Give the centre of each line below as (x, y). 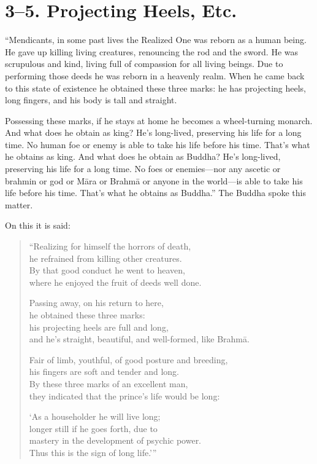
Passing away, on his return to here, (96, 303)
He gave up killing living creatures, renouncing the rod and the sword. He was (151, 51)
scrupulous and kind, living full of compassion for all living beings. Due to (144, 64)
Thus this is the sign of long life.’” (93, 452)
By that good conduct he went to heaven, (107, 270)
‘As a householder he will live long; (95, 416)
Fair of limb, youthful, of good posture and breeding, (128, 359)
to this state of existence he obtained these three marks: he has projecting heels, (155, 88)
